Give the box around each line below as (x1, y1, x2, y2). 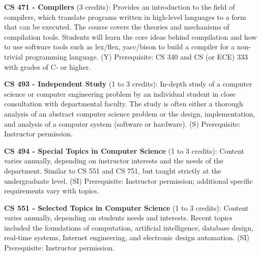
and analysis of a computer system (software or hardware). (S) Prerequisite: (4, 118, 241, 129)
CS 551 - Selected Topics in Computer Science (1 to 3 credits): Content (4, 202, 249, 213)
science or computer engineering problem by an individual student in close (4, 88, 236, 99)
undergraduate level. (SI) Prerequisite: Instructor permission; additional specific (4, 175, 253, 186)
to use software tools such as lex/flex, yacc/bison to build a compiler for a (4, 41, 235, 52)
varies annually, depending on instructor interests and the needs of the (4, 155, 224, 166)
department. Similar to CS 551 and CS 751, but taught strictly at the (4, 165, 221, 176)
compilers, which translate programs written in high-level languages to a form (4, 11, 246, 22)
